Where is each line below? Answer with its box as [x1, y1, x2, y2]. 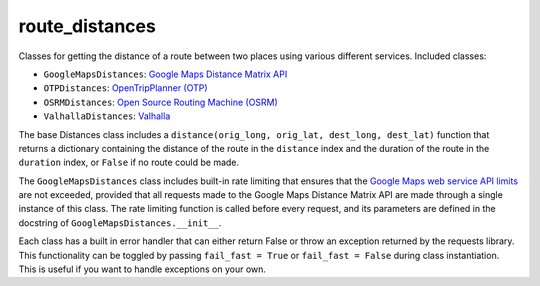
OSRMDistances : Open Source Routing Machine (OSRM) [43, 96, 279, 108]
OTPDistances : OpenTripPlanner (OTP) [43, 82, 209, 94]
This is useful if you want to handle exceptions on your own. [18, 263, 267, 275]
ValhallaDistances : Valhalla [43, 110, 171, 122]
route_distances [18, 15, 157, 37]
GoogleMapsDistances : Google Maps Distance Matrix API [43, 68, 288, 80]
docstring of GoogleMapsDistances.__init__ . [18, 216, 222, 229]
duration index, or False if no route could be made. [18, 156, 240, 169]
